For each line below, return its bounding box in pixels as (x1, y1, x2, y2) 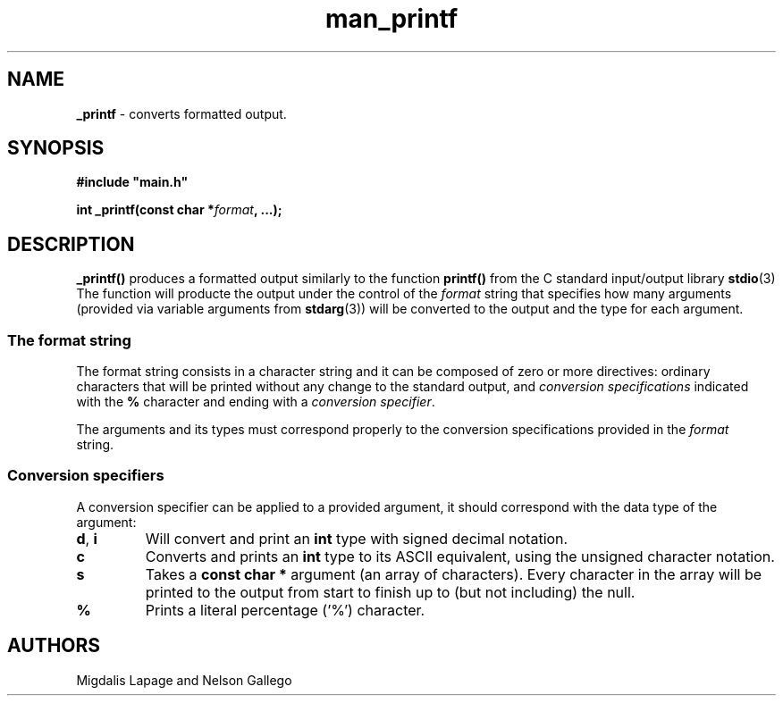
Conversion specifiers (7, 466, 164, 485)
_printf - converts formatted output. (76, 105, 287, 121)
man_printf (324, 4, 459, 34)
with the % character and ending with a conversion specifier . (76, 394, 435, 410)
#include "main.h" (76, 174, 189, 190)
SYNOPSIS (7, 137, 105, 160)
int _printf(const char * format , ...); (76, 202, 282, 218)
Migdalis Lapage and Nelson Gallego (76, 672, 292, 688)
